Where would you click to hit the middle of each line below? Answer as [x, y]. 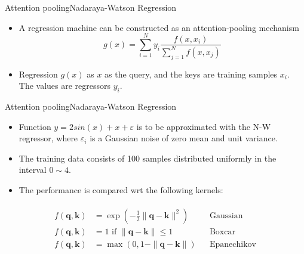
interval [33, 170]
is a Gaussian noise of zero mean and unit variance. [184, 138]
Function [35, 126]
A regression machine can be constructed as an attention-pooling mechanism [159, 27]
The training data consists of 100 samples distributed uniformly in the [148, 158]
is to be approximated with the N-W [204, 126]
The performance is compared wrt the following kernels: [121, 190]
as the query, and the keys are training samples [191, 74]
